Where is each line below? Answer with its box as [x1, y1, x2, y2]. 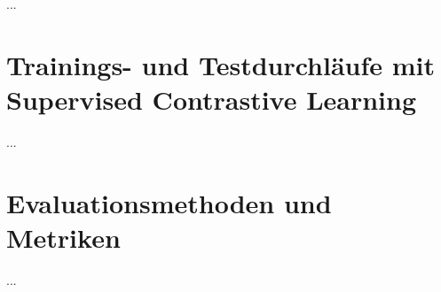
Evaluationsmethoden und [6, 184, 332, 220]
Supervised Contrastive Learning [6, 81, 417, 117]
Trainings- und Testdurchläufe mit [6, 46, 436, 82]
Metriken [6, 219, 121, 255]
